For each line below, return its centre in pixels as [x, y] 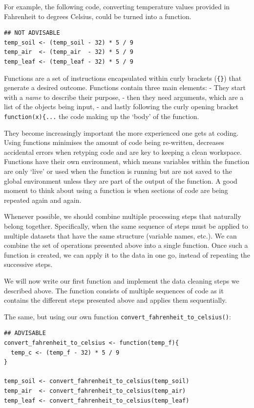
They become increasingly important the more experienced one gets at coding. [121, 132]
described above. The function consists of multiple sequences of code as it [114, 290]
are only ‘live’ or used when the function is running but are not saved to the [118, 171]
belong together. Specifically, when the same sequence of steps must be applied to [126, 226]
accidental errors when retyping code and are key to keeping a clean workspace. [123, 152]
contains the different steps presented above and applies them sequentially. [116, 300]
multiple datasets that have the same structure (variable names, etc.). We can [120, 235]
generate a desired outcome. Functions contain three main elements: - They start [125, 87]
